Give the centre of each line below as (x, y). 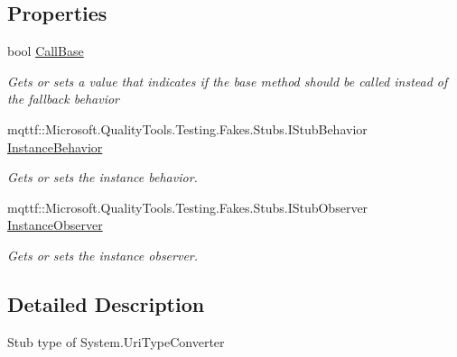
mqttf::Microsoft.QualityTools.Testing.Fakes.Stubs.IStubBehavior (187, 128)
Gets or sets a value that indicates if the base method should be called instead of (228, 81)
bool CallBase (46, 51)
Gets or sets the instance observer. (103, 255)
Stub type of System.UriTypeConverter (116, 341)
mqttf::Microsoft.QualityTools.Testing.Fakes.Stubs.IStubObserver (188, 207)
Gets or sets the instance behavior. (103, 177)
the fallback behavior (63, 99)
